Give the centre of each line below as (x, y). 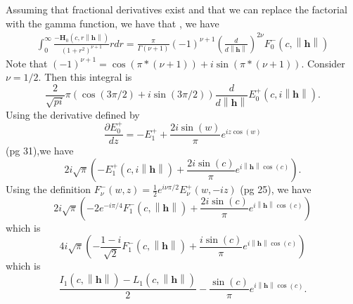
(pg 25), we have (276, 189)
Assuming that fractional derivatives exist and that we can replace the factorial (176, 9)
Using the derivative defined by (73, 114)
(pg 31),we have (40, 151)
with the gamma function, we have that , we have (113, 23)
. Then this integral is (85, 77)
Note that (27, 63)
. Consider (323, 63)
